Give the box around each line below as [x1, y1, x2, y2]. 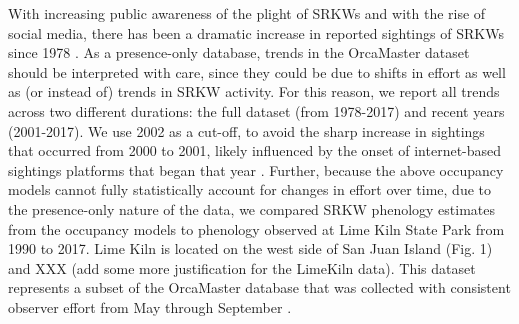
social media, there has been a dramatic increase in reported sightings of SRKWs [8, 22, 504, 43]
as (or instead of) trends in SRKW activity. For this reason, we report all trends [8, 81, 500, 102]
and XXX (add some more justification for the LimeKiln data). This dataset [8, 257, 476, 278]
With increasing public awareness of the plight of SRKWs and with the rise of [8, 3, 486, 23]
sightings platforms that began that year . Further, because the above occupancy [8, 159, 504, 180]
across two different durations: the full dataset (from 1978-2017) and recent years [8, 100, 505, 121]
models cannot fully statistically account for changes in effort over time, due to [8, 179, 492, 200]
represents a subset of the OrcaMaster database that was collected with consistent [8, 277, 511, 298]
